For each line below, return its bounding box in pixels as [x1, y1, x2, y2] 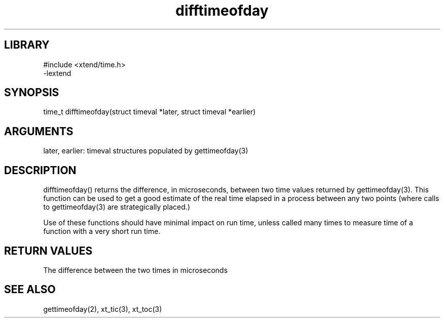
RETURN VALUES [4, 244, 93, 257]
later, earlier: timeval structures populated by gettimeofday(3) [43, 146, 248, 155]
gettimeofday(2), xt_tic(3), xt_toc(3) [43, 304, 162, 313]
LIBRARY [4, 38, 50, 52]
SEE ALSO [4, 283, 56, 296]
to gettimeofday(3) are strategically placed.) [43, 203, 190, 212]
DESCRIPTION [4, 164, 77, 177]
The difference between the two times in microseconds [43, 265, 228, 274]
